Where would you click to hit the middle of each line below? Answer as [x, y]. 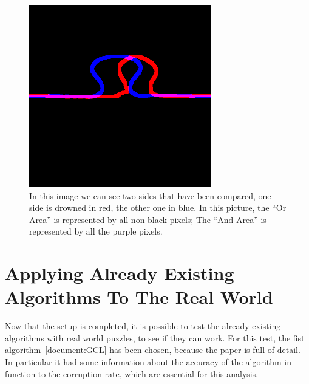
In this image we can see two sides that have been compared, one [150, 195]
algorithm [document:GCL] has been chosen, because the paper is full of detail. [153, 350]
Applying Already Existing [120, 273]
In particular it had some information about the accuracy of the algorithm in [148, 362]
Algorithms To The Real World [139, 297]
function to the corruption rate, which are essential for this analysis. [132, 373]
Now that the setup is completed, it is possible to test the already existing [143, 326]
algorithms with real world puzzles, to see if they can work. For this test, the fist [155, 338]
